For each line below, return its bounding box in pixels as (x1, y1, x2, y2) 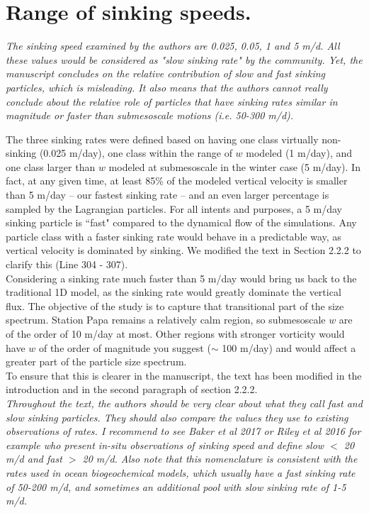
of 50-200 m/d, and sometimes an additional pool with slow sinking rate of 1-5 (6, 479, 346, 494)
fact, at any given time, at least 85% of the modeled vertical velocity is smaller (6, 173, 348, 188)
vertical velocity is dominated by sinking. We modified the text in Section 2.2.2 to (6, 243, 361, 258)
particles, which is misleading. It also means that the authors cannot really (6, 79, 328, 94)
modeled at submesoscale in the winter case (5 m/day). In (108, 159, 361, 174)
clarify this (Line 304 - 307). (6, 257, 128, 272)
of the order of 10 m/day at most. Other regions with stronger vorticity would (6, 326, 345, 341)
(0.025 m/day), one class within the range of (39, 145, 232, 160)
